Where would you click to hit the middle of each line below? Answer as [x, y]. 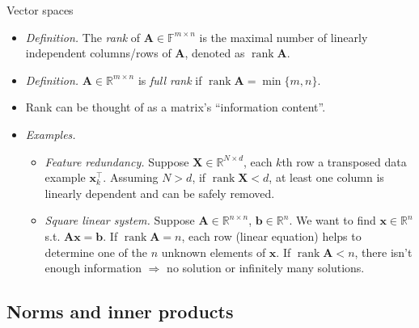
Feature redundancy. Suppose [117, 161]
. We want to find [332, 220]
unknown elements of [214, 252]
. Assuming [131, 177]
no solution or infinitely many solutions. [266, 268]
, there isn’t [383, 252]
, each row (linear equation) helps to [271, 235]
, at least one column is [326, 177]
